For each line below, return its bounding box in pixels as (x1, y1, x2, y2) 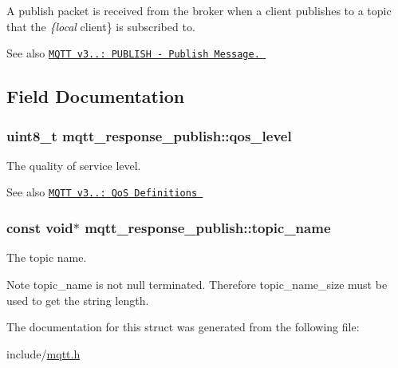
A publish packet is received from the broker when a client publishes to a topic (6, 2, 392, 18)
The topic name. (6, 249, 87, 266)
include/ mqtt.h (6, 345, 81, 362)
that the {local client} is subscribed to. (6, 18, 195, 34)
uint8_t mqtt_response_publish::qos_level (6, 125, 292, 145)
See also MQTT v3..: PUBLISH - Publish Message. (6, 45, 260, 61)
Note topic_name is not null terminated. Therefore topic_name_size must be (6, 275, 388, 292)
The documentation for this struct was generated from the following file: (6, 319, 360, 335)
